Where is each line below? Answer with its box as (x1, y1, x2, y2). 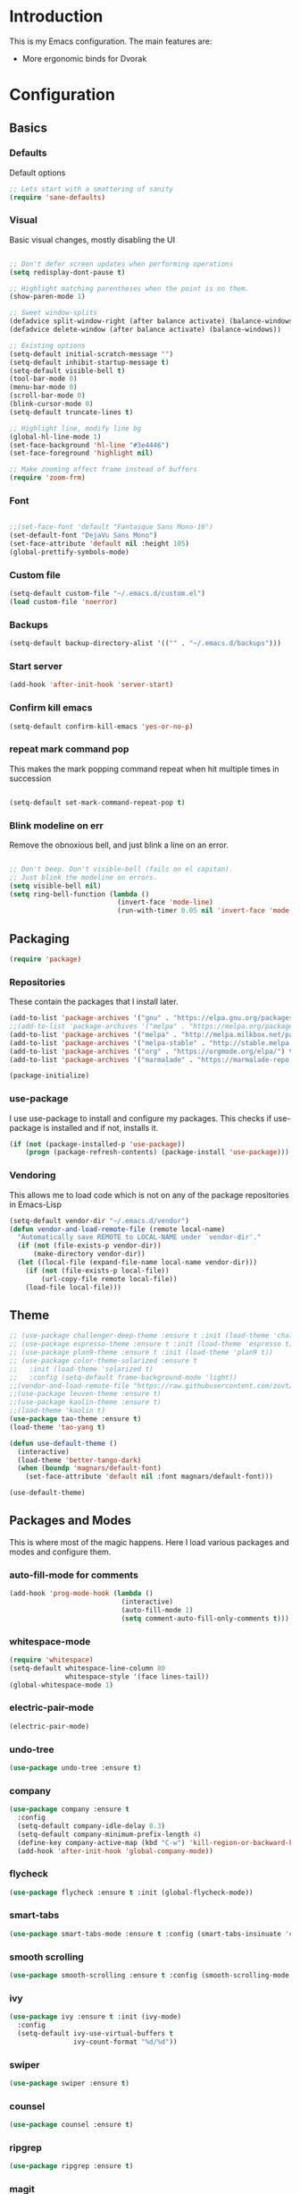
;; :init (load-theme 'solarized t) (9, 1365, 154, 1373)
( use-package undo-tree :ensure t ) (9, 1763, 142, 1773)
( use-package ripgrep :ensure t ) (9, 2162, 134, 2171)
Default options (9, 167, 66, 178)
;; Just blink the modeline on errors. (9, 872, 158, 882)
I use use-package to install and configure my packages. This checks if (9, 1112, 272, 1124)
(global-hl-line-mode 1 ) (9, 432, 102, 441)
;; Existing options (9, 341, 87, 350)
